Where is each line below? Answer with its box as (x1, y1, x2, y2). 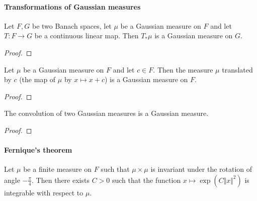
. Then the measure (153, 64, 213, 75)
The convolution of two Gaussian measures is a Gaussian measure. (4, 108, 209, 118)
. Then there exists (32, 174, 90, 185)
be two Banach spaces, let (32, 20, 112, 31)
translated (222, 64, 253, 75)
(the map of (19, 74, 56, 85)
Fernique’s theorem (4, 145, 72, 155)
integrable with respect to (4, 187, 83, 197)
